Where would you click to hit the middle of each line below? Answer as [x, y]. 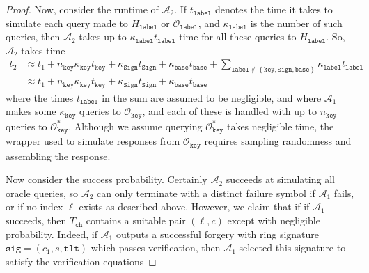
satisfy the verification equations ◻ [81, 261]
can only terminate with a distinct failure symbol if [206, 193]
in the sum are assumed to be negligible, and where [212, 97]
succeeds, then [36, 220]
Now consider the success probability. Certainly [107, 179]
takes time [43, 50]
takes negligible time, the [280, 126]
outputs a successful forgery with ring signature [218, 234]
